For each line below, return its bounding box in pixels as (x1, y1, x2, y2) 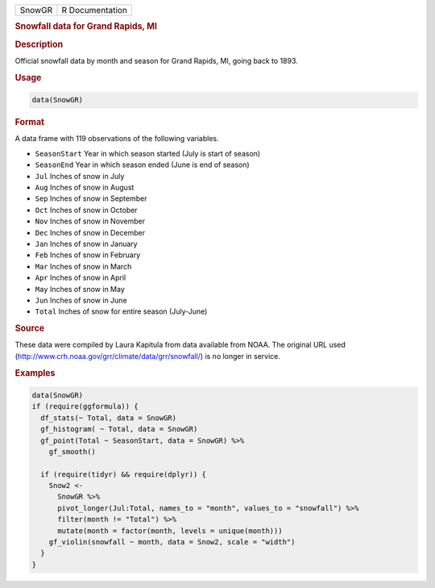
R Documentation (61, 5, 128, 15)
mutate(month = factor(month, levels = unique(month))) (57, 526, 283, 536)
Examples (14, 367, 56, 378)
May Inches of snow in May (35, 284, 125, 294)
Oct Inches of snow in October (35, 205, 138, 215)
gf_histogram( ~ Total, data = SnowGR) (40, 424, 198, 434)
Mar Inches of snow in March (35, 261, 132, 271)
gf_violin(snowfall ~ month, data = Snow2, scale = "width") (48, 537, 296, 547)
